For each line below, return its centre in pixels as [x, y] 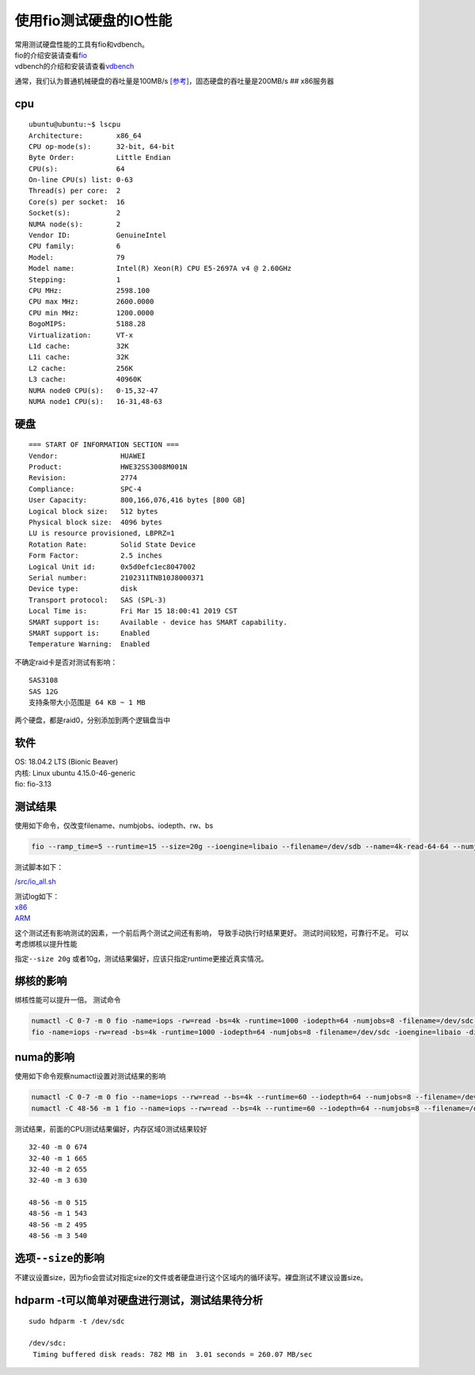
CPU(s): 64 [77, 169]
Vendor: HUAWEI [87, 456]
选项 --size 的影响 [59, 1258]
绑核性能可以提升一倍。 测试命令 [68, 1000]
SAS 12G [44, 691]
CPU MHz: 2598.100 [89, 290]
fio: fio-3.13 [33, 783]
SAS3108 [44, 680]
